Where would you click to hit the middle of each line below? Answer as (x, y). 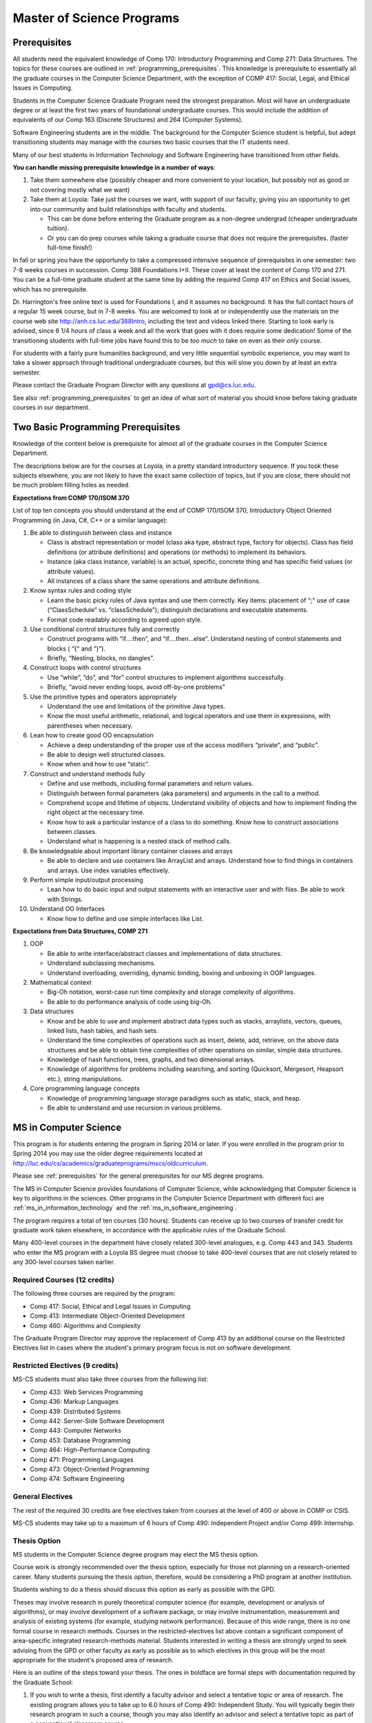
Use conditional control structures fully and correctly (105, 629)
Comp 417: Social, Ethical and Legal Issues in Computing (110, 1306)
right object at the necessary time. (96, 813)
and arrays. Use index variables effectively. (108, 870)
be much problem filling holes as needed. (71, 485)
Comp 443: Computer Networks (76, 1431)
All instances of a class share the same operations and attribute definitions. (154, 581)
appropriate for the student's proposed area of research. (93, 1660)
